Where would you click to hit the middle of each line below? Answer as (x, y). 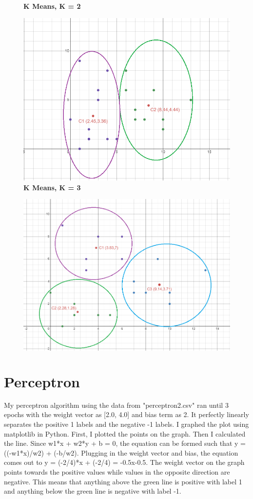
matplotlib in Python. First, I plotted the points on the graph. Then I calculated (125, 433)
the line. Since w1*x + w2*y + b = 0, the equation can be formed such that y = (125, 443)
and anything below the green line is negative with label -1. (93, 491)
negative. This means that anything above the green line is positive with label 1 (123, 481)
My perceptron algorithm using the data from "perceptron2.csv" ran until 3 (116, 405)
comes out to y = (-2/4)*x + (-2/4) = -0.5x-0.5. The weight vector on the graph (124, 462)
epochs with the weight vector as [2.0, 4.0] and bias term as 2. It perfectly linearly (126, 414)
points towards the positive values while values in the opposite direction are (117, 471)
